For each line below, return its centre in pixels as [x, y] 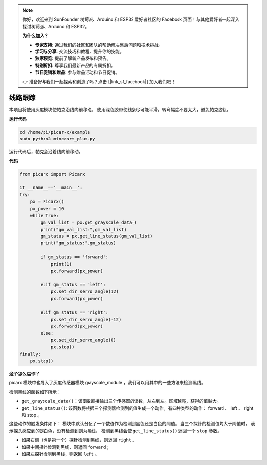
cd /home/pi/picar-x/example [55, 132]
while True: [44, 215]
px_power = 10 [47, 209]
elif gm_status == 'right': [74, 312]
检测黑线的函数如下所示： [35, 392]
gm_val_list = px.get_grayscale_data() [89, 222]
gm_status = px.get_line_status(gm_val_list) [96, 236]
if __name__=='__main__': [51, 188]
